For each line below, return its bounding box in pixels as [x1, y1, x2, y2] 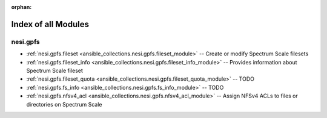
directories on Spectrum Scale [26, 101, 102, 108]
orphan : [11, 4, 32, 10]
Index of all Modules [11, 19, 89, 29]
